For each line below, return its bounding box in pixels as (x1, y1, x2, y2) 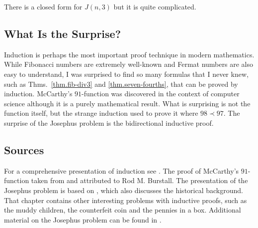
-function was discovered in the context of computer (82, 88, 240, 99)
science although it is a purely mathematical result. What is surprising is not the (4, 98, 251, 108)
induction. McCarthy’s (4, 88, 73, 99)
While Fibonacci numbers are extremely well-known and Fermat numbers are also (4, 59, 253, 69)
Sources (4, 142, 44, 157)
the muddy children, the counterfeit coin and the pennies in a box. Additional (4, 205, 241, 215)
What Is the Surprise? (4, 25, 121, 41)
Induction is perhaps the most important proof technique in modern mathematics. (4, 49, 255, 59)
